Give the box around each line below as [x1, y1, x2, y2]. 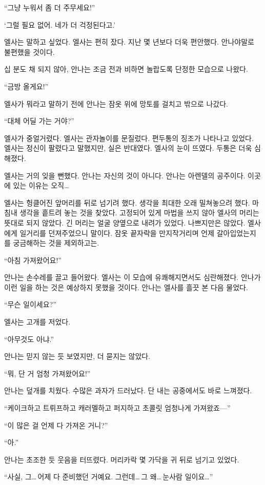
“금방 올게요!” [4, 80, 49, 91]
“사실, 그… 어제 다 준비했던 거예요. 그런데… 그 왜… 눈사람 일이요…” [4, 471, 213, 482]
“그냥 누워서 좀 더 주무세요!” [4, 2, 95, 12]
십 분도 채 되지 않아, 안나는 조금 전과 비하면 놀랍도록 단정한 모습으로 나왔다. [4, 64, 248, 74]
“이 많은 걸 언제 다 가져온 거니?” [4, 419, 108, 430]
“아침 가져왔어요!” [4, 254, 62, 265]
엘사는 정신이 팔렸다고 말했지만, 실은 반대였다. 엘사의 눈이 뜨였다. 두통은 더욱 [4, 143, 252, 153]
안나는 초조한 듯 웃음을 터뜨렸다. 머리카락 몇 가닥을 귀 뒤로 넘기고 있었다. [4, 454, 239, 464]
